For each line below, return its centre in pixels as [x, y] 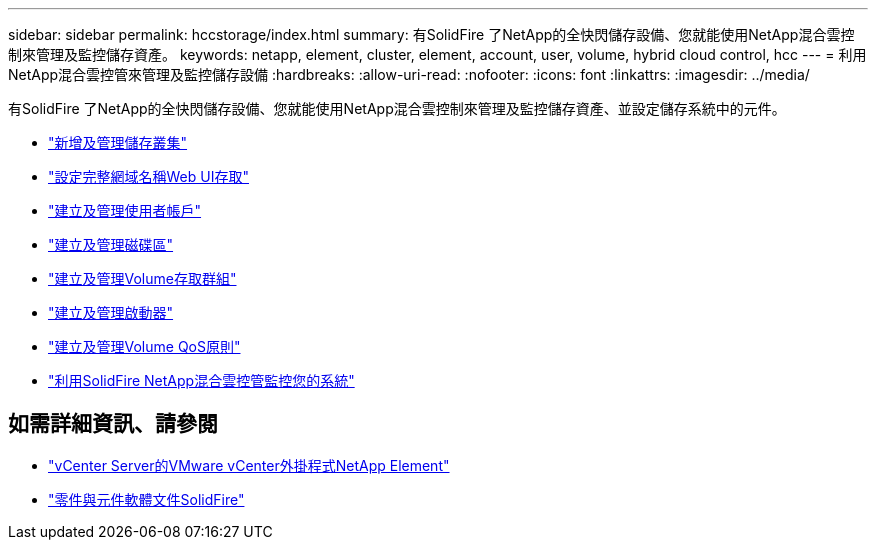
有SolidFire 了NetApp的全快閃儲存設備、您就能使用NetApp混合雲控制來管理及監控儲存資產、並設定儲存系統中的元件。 [397, 108]
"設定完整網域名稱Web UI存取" [148, 176]
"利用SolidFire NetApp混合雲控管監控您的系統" [201, 380]
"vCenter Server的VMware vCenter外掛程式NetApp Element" [249, 465]
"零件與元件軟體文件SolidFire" [146, 499]
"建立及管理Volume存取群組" [142, 278]
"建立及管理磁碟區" [111, 244]
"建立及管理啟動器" [111, 312]
